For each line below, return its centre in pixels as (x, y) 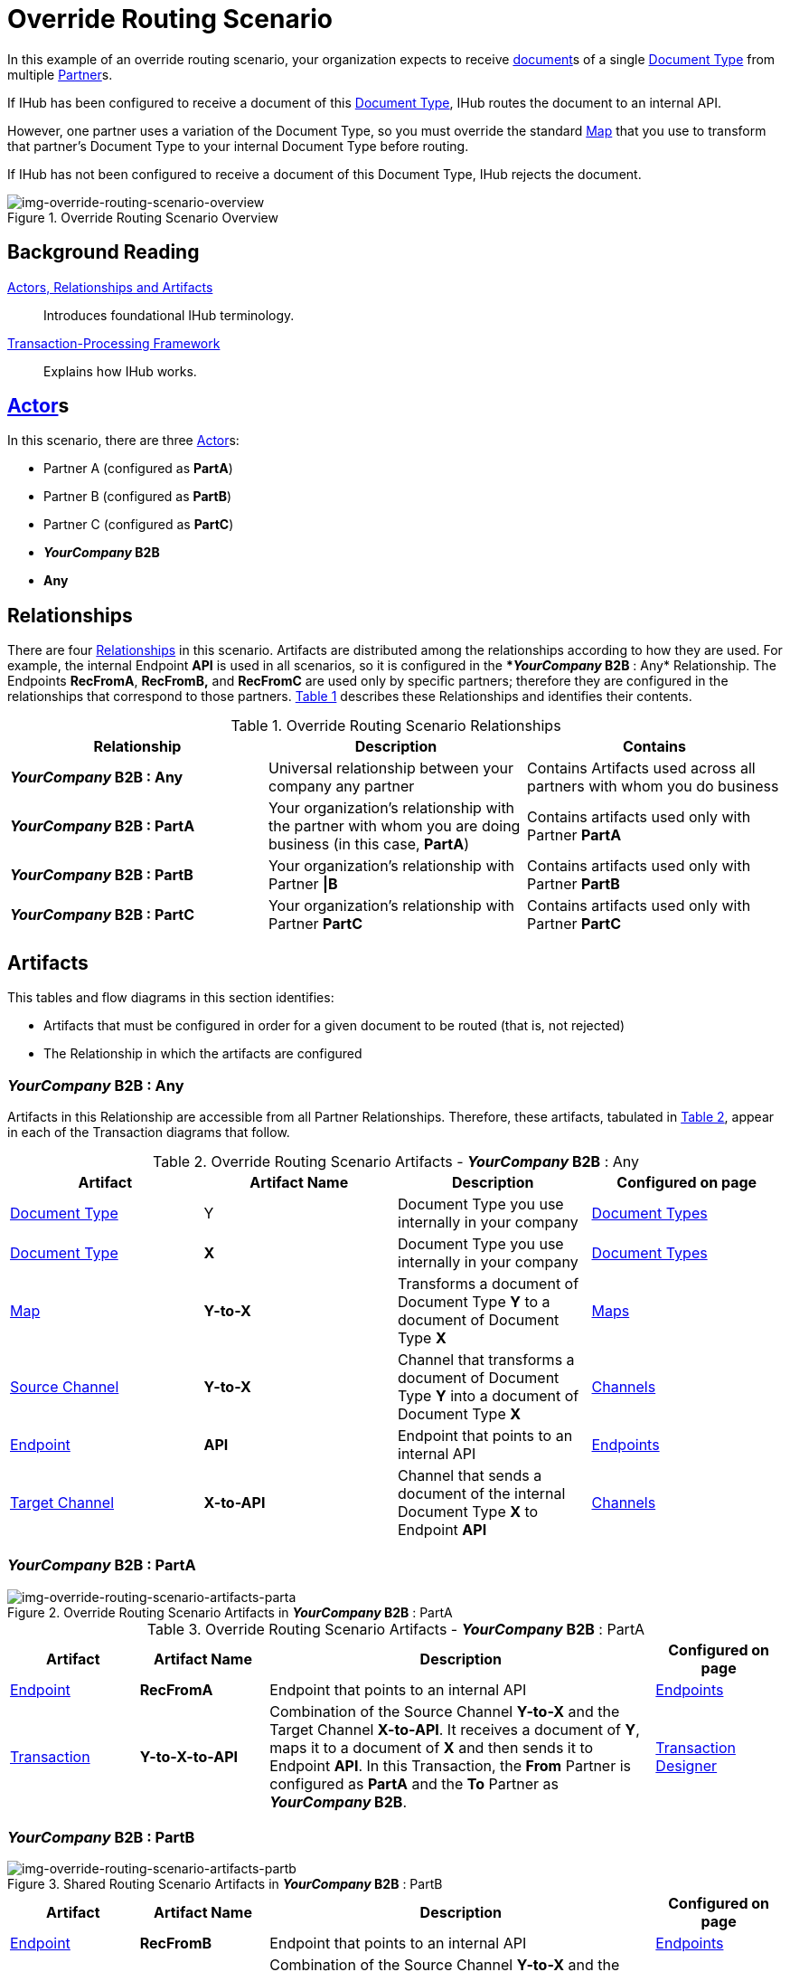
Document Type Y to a (474, 1301)
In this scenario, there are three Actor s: (123, 441)
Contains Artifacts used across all (641, 768)
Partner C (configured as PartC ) (139, 525)
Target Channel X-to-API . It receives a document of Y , (455, 1729)
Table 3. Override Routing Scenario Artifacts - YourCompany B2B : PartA (396, 1629)
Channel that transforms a (486, 1359)
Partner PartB (573, 884)
